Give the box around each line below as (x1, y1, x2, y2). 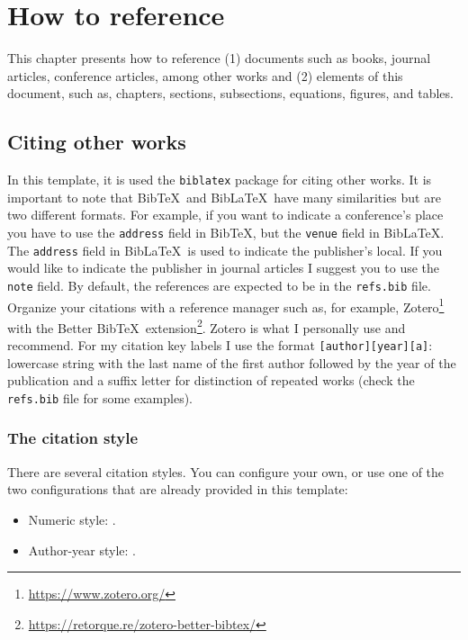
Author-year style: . (28, 540, 136, 559)
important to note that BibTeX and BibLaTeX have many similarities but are (7, 187, 441, 206)
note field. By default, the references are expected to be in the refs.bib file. (7, 275, 431, 294)
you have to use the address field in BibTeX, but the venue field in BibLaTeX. (7, 222, 445, 241)
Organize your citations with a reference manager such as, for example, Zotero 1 (7, 294, 445, 316)
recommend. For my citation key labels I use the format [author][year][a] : (7, 336, 433, 355)
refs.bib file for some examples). (7, 388, 193, 407)
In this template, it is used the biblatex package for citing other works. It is (7, 170, 432, 189)
